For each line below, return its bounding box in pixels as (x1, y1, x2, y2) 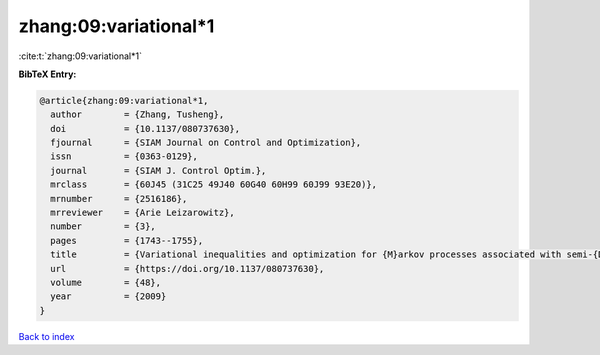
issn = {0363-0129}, (50, 151, 199, 162)
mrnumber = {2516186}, (50, 193, 188, 204)
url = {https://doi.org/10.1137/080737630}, (50, 263, 325, 274)
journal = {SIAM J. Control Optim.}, (50, 165, 267, 176)
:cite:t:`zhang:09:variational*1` (18, 50, 142, 62)
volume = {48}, (50, 277, 162, 288)
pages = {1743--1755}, (50, 235, 204, 246)
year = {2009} (50, 291, 167, 302)
